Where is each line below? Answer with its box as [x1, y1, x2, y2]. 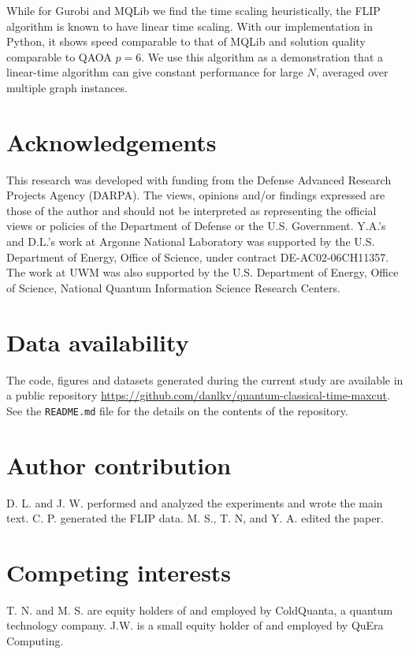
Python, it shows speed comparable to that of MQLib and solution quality [6, 33, 366, 50]
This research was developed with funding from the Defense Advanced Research [6, 171, 392, 188]
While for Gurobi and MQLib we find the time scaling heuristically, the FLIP [6, 2, 381, 18]
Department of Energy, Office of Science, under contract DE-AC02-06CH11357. [6, 248, 389, 265]
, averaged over [315, 64, 389, 80]
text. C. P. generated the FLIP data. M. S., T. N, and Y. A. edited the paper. [6, 510, 384, 526]
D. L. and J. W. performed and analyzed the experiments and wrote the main [6, 494, 383, 511]
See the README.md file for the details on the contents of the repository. [6, 402, 348, 418]
